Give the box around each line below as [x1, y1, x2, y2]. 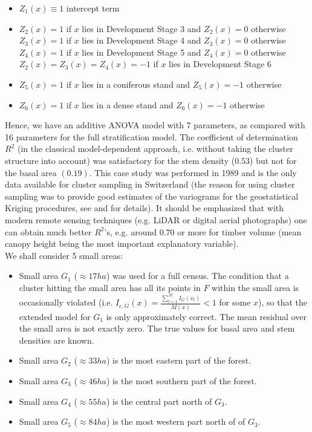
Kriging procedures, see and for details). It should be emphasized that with [5, 201, 284, 214]
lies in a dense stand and [82, 98, 174, 111]
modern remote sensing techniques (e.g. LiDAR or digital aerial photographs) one [5, 213, 307, 226]
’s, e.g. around [104, 225, 157, 238]
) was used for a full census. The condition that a [106, 269, 289, 282]
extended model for [19, 310, 91, 322]
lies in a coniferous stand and [82, 77, 190, 90]
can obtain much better [5, 225, 92, 238]
